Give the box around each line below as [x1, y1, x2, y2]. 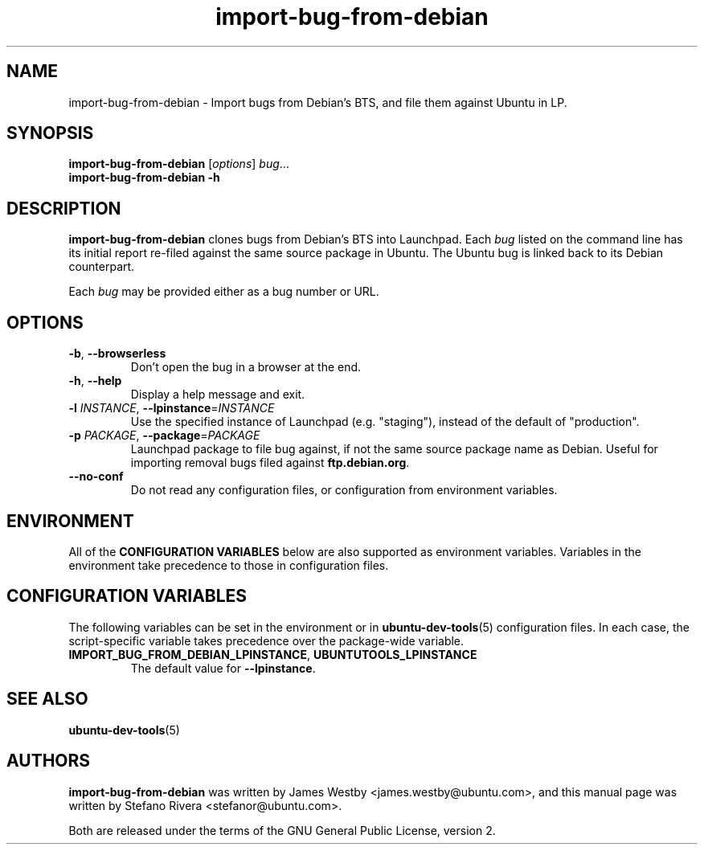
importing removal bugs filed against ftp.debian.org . [130, 456, 410, 470]
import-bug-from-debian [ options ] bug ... [68, 157, 289, 171]
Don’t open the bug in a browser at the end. [130, 360, 362, 374]
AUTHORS [6, 751, 91, 771]
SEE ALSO [6, 689, 88, 710]
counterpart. [68, 260, 135, 274]
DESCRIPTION [6, 198, 121, 219]
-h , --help [68, 374, 122, 388]
